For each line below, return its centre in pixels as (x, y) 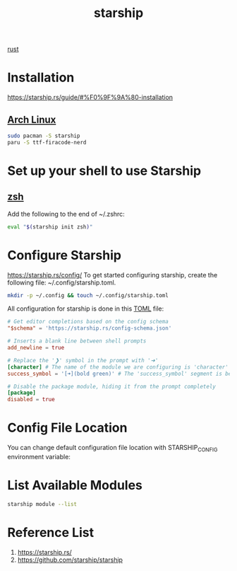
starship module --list (42, 504)
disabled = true (31, 400)
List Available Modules (75, 485)
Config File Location (67, 428)
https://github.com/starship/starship (70, 560)
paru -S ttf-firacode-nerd (47, 142)
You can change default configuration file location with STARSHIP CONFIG (113, 449)
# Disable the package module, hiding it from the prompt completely (112, 386)
